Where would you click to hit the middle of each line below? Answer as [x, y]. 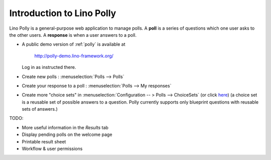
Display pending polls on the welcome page [67, 135]
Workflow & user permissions [52, 149]
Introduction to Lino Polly [63, 13]
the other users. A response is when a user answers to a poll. [73, 35]
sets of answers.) [40, 109]
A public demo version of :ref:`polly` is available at [74, 44]
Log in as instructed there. [49, 67]
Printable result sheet [44, 141]
